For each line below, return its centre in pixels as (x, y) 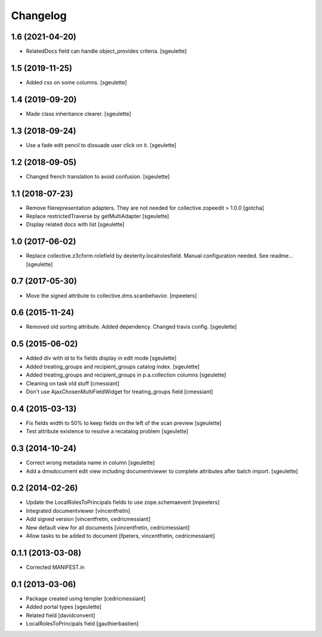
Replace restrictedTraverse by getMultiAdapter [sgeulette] (97, 216)
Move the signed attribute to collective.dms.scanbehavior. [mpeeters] (112, 295)
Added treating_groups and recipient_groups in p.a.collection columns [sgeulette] (126, 375)
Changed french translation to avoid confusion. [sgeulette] (98, 176)
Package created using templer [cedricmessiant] (86, 598)
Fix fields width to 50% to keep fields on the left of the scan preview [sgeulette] (124, 423)
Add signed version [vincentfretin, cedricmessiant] (88, 519)
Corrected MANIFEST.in (55, 567)
